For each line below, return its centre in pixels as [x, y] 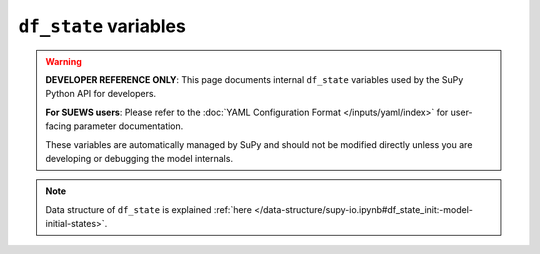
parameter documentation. [128, 126]
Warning [63, 61]
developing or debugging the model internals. [139, 158]
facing [58, 126]
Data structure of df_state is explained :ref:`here [148, 209]
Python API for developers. [101, 94]
